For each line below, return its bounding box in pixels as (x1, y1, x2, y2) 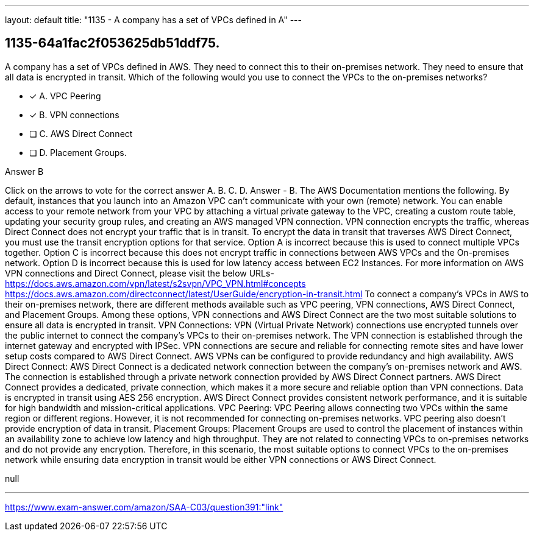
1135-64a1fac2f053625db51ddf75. (5, 35, 220, 51)
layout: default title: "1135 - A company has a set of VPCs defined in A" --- (5, 15, 302, 25)
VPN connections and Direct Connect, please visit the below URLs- (5, 267, 274, 278)
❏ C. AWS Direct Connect (29, 128, 133, 139)
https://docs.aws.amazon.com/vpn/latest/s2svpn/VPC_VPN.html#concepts (5, 278, 306, 289)
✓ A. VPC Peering (29, 90, 101, 101)
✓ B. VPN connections (29, 109, 119, 120)
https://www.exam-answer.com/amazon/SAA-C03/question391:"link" (5, 501, 283, 512)
